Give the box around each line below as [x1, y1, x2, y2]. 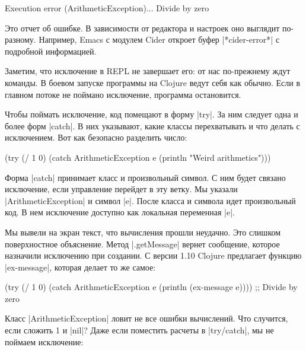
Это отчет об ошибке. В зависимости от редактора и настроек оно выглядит [5, 21, 280, 34]
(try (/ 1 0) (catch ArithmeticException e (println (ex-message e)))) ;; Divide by [5, 281, 298, 293]
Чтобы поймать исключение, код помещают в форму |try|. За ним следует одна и [5, 108, 298, 120]
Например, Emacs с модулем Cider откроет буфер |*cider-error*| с [39, 33, 280, 46]
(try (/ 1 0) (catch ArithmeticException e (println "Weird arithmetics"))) [5, 151, 271, 163]
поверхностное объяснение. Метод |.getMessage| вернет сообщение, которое [5, 237, 280, 250]
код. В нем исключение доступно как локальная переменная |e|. [5, 206, 235, 218]
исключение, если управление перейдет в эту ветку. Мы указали [5, 183, 238, 195]
